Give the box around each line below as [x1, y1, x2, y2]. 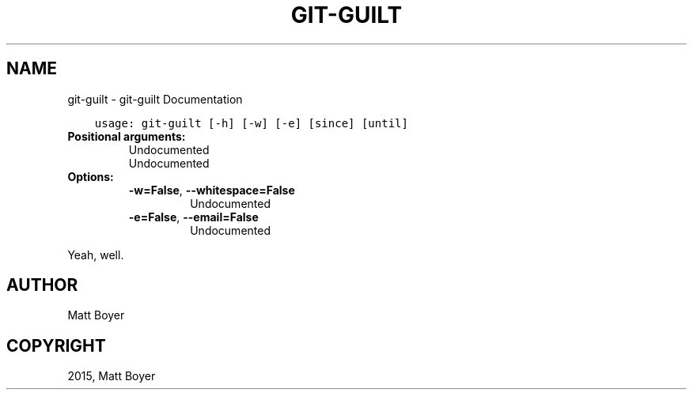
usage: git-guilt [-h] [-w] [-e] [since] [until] [94, 116, 408, 130]
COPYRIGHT [6, 335, 106, 356]
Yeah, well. [67, 247, 124, 262]
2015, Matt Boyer [67, 369, 156, 383]
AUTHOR [6, 275, 78, 296]
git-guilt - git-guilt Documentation [67, 92, 243, 106]
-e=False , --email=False [128, 209, 259, 224]
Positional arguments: [67, 129, 186, 143]
